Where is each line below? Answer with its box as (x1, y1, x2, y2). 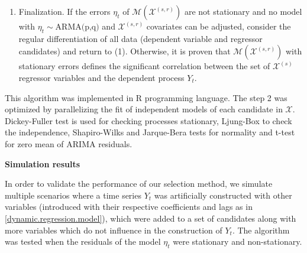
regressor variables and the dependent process (18, 71, 185, 83)
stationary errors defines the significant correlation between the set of (18, 60, 270, 72)
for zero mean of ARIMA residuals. (5, 137, 133, 150)
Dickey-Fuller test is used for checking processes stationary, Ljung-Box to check (5, 114, 292, 126)
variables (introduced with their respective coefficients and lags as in (5, 200, 253, 213)
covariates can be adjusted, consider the (146, 20, 291, 32)
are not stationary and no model (184, 5, 302, 17)
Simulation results (5, 157, 80, 170)
